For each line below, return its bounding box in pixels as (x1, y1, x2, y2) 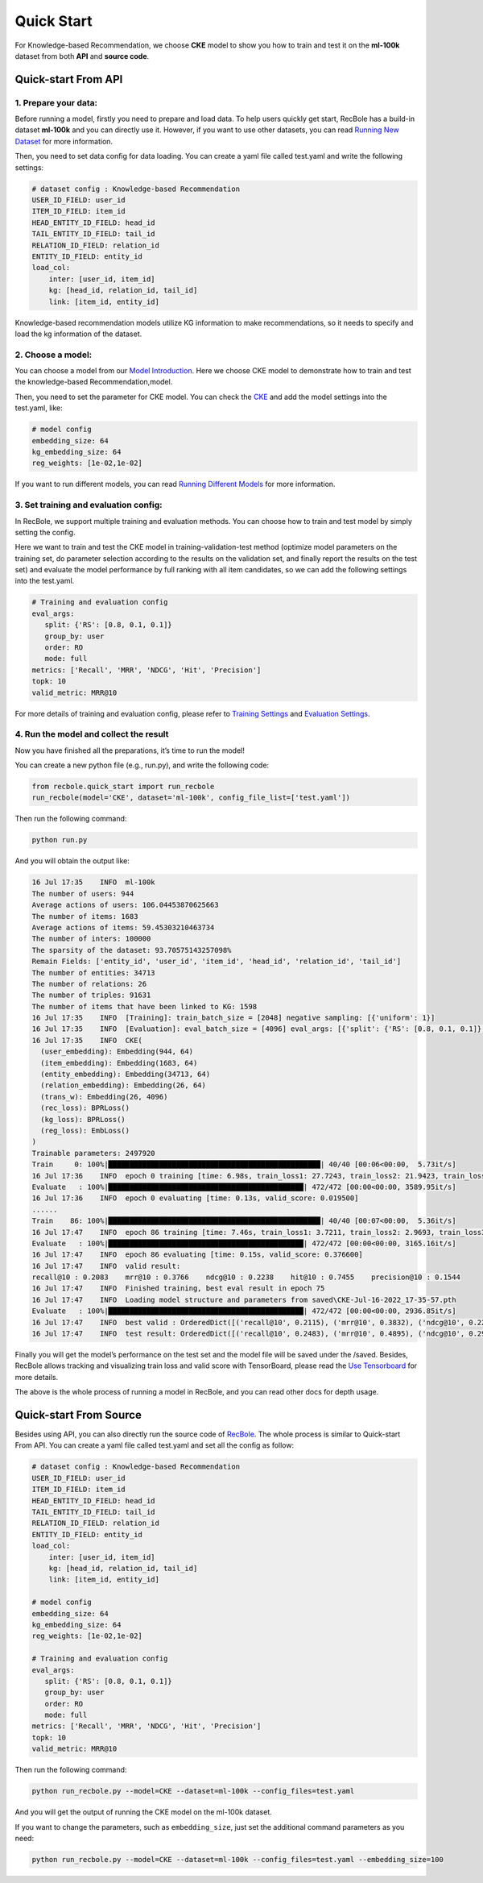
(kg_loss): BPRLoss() (40, 1115, 126, 1124)
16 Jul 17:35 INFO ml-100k (31, 878, 156, 887)
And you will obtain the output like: (14, 856, 130, 866)
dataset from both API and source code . (14, 51, 150, 60)
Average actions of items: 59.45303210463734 (31, 923, 215, 932)
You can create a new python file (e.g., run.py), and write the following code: (14, 760, 270, 770)
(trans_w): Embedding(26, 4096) (40, 1092, 168, 1101)
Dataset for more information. (14, 136, 113, 146)
